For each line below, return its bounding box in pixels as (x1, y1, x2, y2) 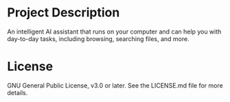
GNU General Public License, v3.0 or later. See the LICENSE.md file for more (7, 81, 223, 90)
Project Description (7, 5, 120, 21)
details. (7, 88, 28, 97)
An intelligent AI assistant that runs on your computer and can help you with (7, 27, 222, 36)
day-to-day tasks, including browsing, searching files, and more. (7, 34, 190, 42)
